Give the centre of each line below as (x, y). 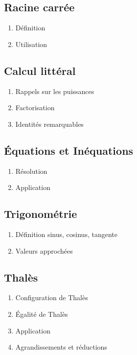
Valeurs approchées (44, 250)
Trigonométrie (41, 214)
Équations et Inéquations (69, 150)
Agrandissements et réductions (61, 347)
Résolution (31, 171)
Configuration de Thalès (52, 297)
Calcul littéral (40, 70)
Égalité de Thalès (42, 314)
